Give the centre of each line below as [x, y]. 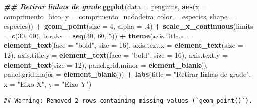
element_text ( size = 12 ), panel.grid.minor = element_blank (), [106, 64]
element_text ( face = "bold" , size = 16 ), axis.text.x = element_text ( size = [124, 45]
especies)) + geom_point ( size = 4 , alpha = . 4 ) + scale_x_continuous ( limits [128, 26]
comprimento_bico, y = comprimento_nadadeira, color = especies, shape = [120, 16]
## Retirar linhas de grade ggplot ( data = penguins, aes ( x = [105, 6]
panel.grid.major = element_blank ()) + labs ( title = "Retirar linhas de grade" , [128, 74]
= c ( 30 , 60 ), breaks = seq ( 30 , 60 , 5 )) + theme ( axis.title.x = [98, 35]
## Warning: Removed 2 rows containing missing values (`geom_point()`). [128, 101]
